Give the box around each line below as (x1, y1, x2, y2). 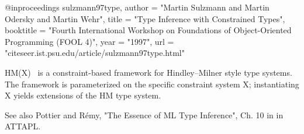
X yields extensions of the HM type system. (5, 89, 161, 101)
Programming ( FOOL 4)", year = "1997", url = (5, 35, 174, 47)
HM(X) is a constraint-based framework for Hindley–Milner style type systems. (5, 66, 292, 78)
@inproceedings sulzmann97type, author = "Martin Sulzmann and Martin (5, 1, 270, 13)
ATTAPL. (5, 120, 41, 132)
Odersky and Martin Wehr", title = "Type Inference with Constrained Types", (5, 12, 285, 24)
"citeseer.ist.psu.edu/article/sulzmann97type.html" (5, 47, 185, 59)
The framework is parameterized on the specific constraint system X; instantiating (5, 77, 299, 90)
